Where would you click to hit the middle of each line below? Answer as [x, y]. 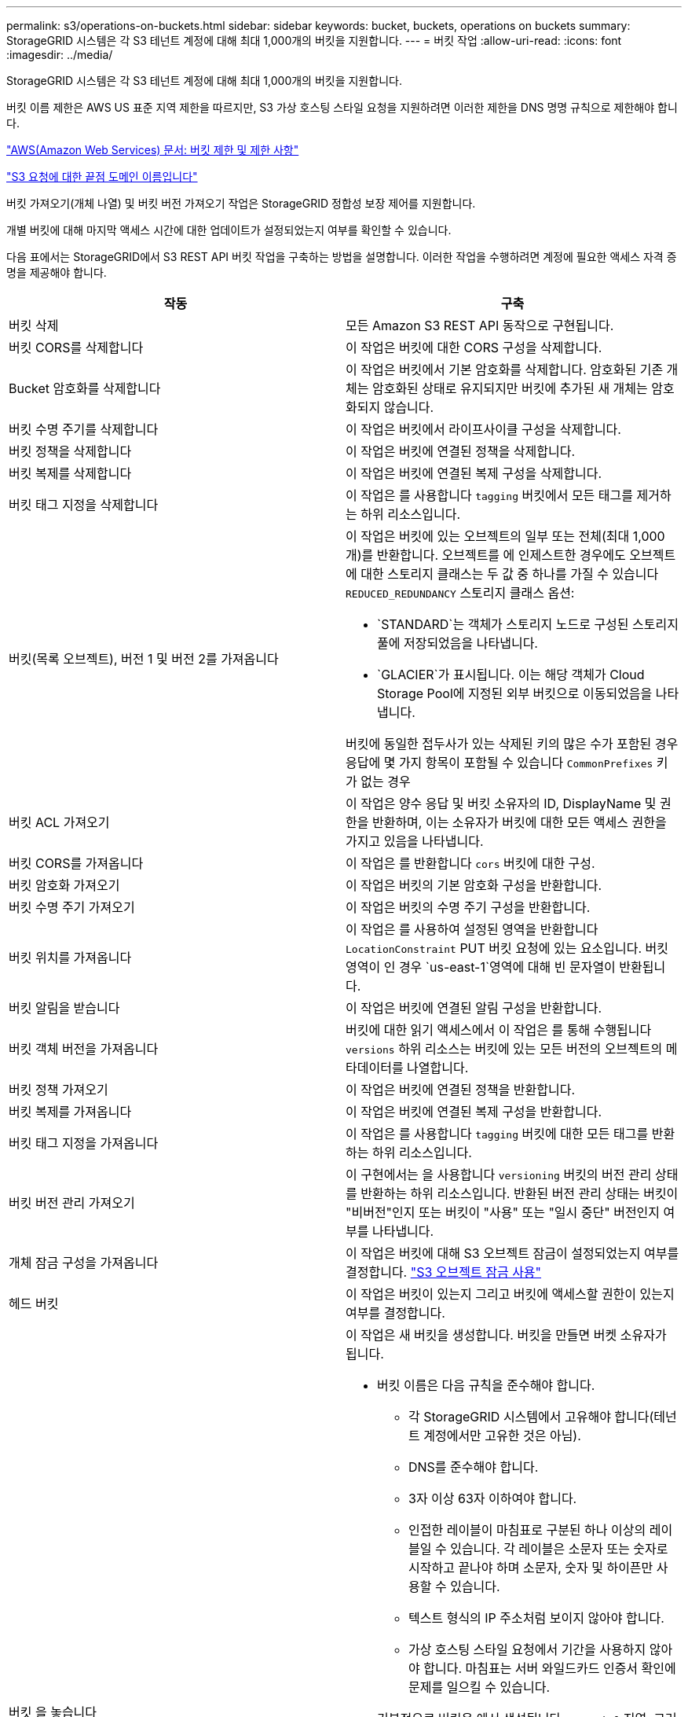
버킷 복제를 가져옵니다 [70, 1112]
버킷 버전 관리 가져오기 [72, 1203]
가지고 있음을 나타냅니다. [415, 841]
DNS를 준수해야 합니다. [474, 1467]
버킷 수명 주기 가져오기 [72, 907]
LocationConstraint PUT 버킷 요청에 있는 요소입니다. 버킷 [507, 948]
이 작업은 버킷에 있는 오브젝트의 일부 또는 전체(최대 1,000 [505, 536]
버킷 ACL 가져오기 [59, 822]
